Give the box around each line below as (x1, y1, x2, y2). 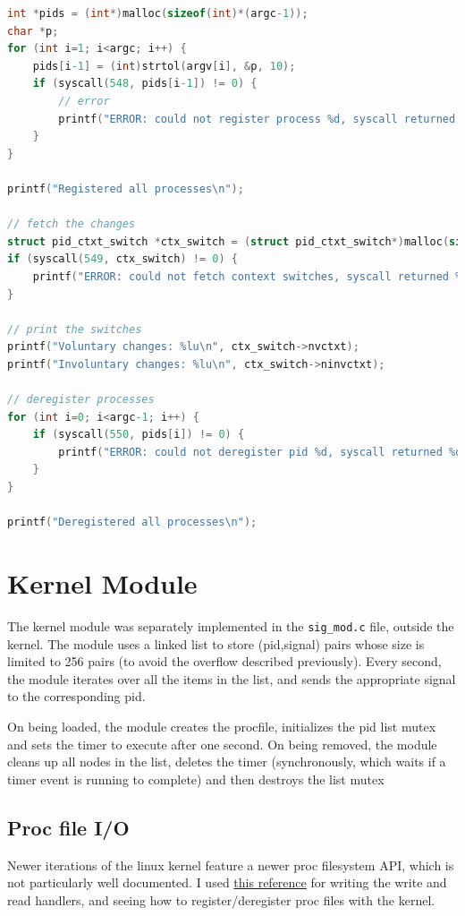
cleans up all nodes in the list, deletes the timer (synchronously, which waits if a (7, 752, 446, 771)
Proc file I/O (7, 813, 130, 841)
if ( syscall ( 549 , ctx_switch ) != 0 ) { (7, 253, 238, 266)
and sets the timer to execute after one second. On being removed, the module (7, 734, 437, 753)
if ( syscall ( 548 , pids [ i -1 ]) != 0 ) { (32, 77, 258, 90)
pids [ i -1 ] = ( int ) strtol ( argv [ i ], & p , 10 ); (32, 59, 296, 73)
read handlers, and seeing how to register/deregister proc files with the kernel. (7, 890, 435, 909)
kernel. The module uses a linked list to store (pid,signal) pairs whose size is (7, 634, 425, 653)
